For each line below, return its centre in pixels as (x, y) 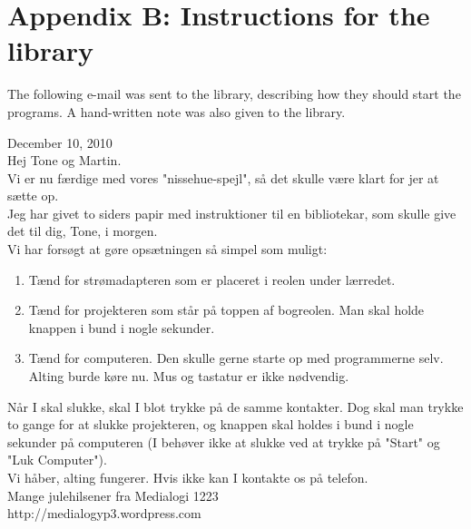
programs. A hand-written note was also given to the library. (177, 111)
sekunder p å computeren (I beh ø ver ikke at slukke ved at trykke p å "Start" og (224, 441)
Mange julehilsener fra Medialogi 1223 (113, 495)
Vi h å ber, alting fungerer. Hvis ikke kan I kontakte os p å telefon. (188, 477)
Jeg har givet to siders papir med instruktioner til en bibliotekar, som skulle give (232, 213)
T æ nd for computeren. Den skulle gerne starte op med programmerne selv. (236, 358)
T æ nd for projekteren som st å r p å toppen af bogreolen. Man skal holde (226, 310)
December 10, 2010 (60, 142)
